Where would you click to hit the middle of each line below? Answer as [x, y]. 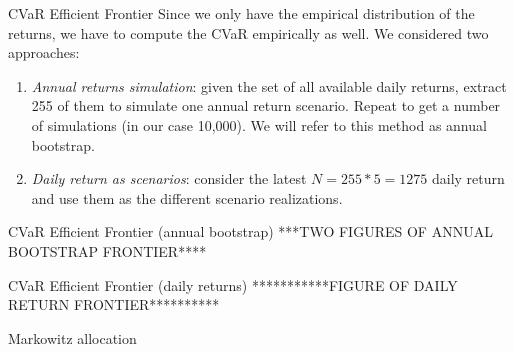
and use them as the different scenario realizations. [187, 197]
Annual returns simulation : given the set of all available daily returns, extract [269, 85]
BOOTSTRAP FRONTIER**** [107, 250]
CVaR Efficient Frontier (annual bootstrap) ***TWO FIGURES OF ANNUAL [250, 231]
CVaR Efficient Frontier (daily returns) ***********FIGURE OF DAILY [233, 284]
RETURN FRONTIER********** [114, 304]
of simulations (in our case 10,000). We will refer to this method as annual [259, 124]
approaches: [44, 52]
